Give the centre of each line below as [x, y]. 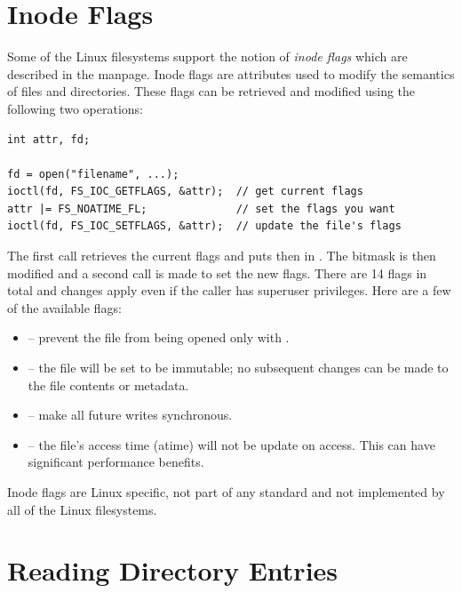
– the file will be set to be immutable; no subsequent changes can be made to [238, 368]
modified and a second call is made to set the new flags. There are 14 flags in [217, 272]
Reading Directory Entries [173, 570]
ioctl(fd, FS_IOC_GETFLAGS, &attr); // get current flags [185, 192]
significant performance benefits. [116, 462]
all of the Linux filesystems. [82, 509]
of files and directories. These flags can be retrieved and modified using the [211, 91]
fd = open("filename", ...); [93, 174]
